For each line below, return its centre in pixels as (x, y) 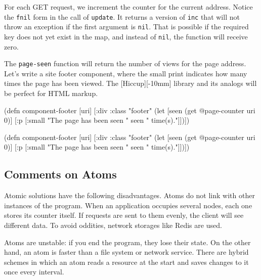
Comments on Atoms (60, 174)
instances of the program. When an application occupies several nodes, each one (128, 205)
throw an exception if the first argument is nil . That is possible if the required (126, 27)
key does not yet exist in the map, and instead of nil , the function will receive (126, 36)
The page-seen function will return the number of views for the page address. (125, 63)
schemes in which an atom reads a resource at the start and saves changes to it (126, 262)
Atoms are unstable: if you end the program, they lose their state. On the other (127, 242)
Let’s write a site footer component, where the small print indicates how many (126, 73)
